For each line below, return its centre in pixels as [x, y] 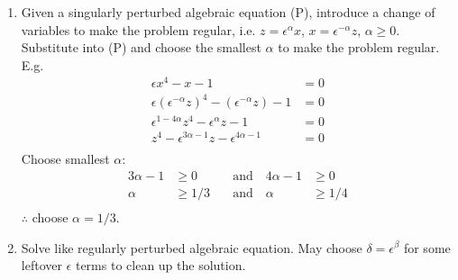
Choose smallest [65, 159]
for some [427, 247]
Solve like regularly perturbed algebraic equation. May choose [192, 247]
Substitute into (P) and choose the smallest [141, 47]
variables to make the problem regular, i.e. [138, 29]
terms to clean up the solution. [160, 265]
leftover [41, 265]
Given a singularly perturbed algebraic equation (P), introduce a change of [228, 12]
